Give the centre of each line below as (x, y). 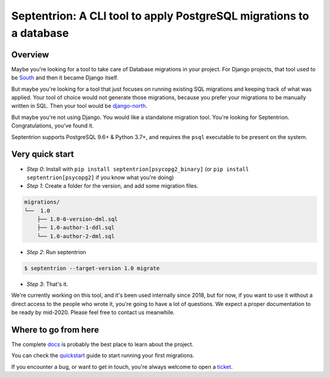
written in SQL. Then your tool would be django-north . (79, 106)
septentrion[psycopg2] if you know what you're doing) (100, 177)
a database (40, 33)
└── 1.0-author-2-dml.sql (76, 236)
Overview (30, 55)
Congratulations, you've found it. (53, 126)
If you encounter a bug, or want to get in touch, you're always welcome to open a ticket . (122, 366)
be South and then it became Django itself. (65, 78)
